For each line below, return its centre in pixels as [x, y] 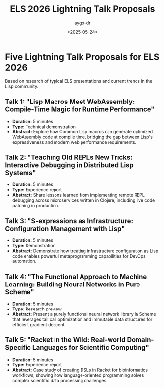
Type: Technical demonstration [44, 127]
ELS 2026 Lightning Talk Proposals [82, 9]
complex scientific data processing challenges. [60, 380]
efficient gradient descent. [39, 324]
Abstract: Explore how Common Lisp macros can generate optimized [82, 131]
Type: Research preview [37, 309]
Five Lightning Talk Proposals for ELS [82, 57]
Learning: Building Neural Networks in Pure [73, 284]
